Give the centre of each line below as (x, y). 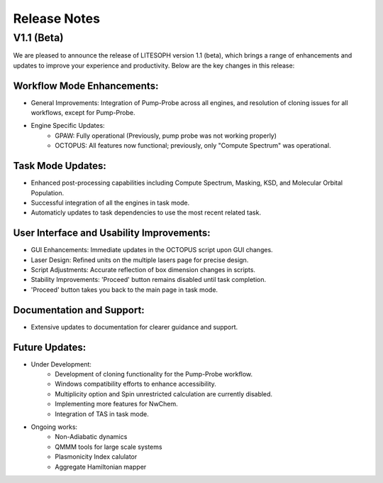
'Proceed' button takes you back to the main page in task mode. (124, 289)
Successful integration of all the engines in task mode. (110, 202)
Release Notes (57, 18)
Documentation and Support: (79, 310)
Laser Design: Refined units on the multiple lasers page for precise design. (140, 260)
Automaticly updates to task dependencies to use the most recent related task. (146, 212)
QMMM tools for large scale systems (109, 447)
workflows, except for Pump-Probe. (83, 113)
